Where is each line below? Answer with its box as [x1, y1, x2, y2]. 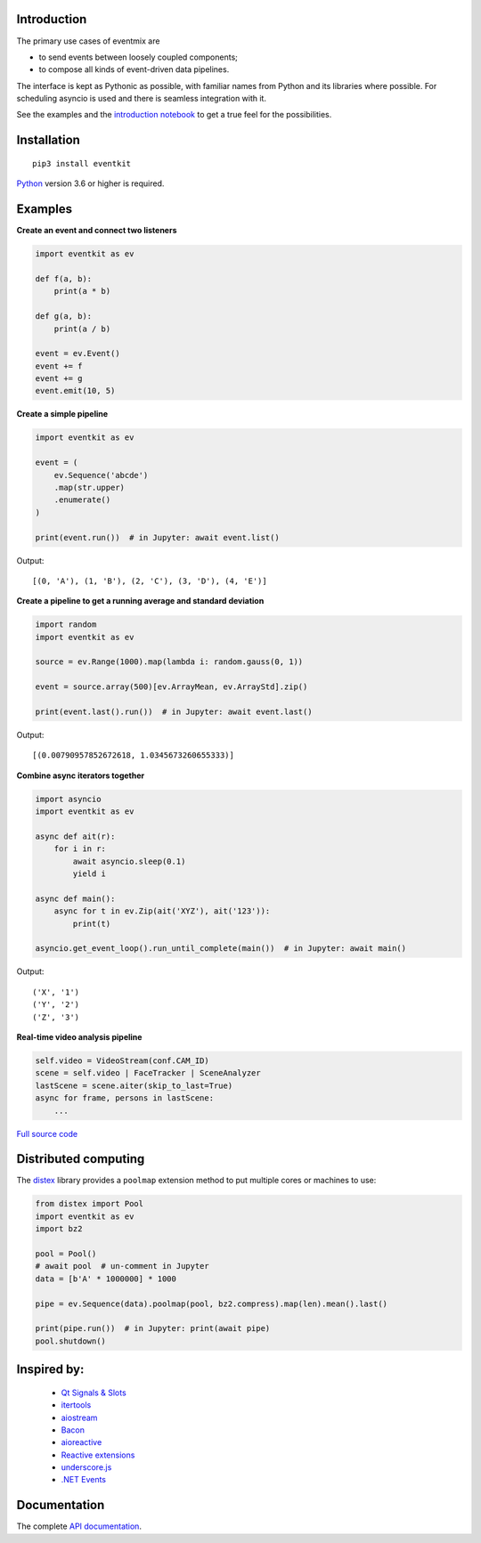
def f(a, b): [35, 273, 93, 284]
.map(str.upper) [53, 482, 125, 492]
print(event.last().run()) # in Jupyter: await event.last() [35, 707, 313, 717]
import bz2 [35, 1224, 83, 1234]
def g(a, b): [35, 312, 93, 321]
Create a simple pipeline [16, 409, 109, 419]
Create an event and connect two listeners [16, 225, 177, 236]
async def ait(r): [35, 831, 116, 841]
